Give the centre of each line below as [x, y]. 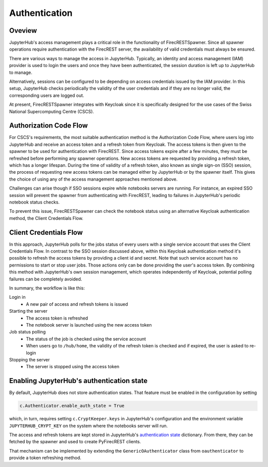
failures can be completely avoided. [46, 279]
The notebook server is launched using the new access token [89, 325]
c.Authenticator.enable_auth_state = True [72, 406]
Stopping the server [30, 359]
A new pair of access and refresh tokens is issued [77, 304]
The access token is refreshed [57, 318]
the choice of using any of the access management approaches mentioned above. [94, 179]
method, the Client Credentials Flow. [46, 218]
